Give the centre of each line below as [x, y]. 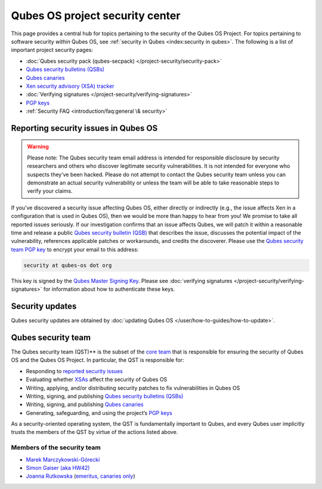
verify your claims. [50, 191]
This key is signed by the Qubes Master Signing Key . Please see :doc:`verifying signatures [122, 281]
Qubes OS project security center [96, 16]
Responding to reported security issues [75, 371]
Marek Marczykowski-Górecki [63, 459]
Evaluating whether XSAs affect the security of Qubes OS [97, 380]
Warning [38, 147]
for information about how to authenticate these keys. [109, 289]
